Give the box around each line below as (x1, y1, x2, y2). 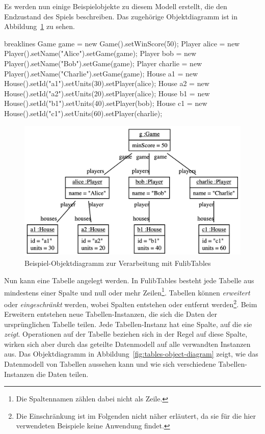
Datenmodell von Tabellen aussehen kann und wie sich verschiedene (4, 359, 216, 369)
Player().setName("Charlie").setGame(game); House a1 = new (4, 68, 198, 78)
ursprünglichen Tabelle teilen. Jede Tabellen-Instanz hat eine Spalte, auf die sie (4, 318, 252, 329)
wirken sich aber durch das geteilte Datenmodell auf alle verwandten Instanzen (4, 338, 251, 349)
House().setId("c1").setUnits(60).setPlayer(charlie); (4, 107, 163, 118)
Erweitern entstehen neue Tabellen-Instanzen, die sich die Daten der (4, 309, 217, 319)
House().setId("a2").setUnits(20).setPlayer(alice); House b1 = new (4, 88, 210, 98)
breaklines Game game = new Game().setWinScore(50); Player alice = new (4, 38, 240, 48)
